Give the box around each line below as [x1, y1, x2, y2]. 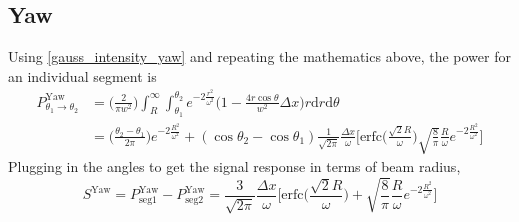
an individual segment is [8, 65, 157, 86]
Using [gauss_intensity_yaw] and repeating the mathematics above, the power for [8, 46, 511, 67]
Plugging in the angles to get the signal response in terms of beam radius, [8, 156, 461, 177]
